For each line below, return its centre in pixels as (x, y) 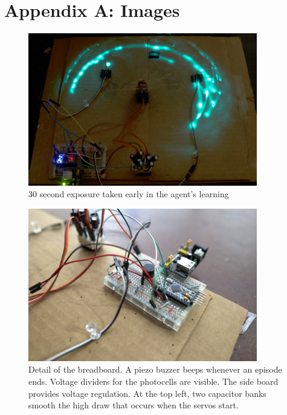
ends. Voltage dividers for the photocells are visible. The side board (153, 381)
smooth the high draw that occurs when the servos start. (134, 405)
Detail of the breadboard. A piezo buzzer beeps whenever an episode (155, 369)
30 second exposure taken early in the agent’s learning (129, 194)
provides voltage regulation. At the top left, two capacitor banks (147, 393)
